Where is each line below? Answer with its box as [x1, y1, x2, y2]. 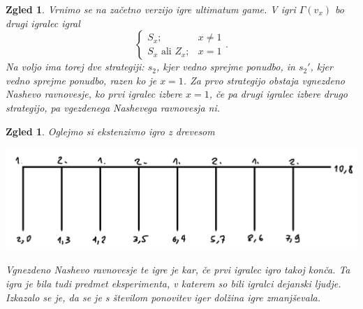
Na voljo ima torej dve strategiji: [6, 59, 145, 74]
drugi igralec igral [6, 15, 80, 30]
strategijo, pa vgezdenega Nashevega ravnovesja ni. [6, 100, 221, 114]
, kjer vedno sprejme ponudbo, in [156, 59, 295, 74]
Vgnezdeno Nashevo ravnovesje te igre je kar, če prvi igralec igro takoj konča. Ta [6, 262, 350, 277]
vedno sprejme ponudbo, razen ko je [6, 73, 157, 87]
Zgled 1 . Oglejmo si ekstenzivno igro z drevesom [6, 123, 215, 138]
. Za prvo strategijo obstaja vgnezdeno [183, 73, 345, 87]
